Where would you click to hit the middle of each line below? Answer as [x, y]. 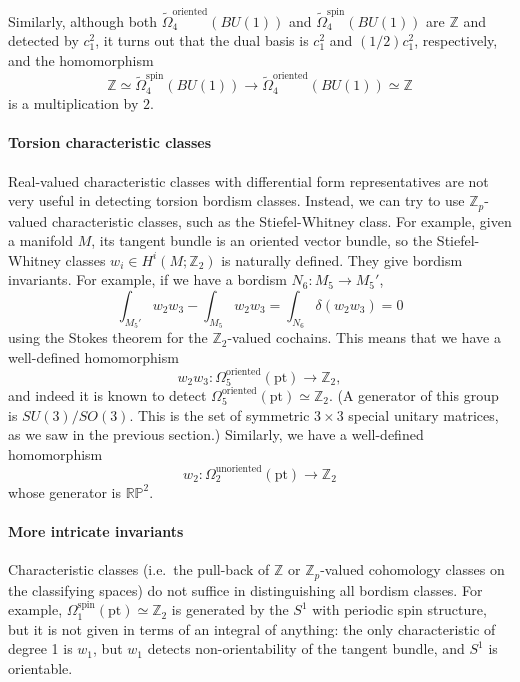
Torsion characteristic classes [110, 142]
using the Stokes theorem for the [108, 337]
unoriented [238, 469]
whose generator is [64, 491]
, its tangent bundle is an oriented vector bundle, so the [262, 240]
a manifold [40, 240]
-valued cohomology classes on [412, 569]
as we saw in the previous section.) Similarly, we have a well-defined [216, 434]
